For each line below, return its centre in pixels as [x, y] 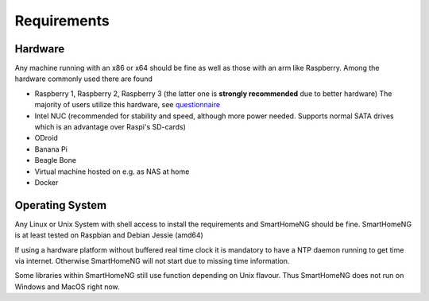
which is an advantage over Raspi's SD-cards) [110, 127]
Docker [46, 182]
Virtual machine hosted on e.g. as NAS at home [112, 172]
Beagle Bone [56, 160]
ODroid [46, 138]
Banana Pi [51, 149]
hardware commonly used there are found [83, 79]
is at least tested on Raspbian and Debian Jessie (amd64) [109, 235]
